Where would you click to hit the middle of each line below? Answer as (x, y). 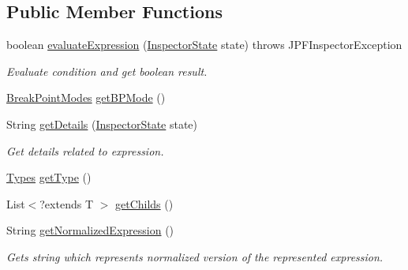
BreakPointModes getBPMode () (86, 97)
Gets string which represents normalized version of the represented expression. (195, 256)
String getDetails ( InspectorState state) (102, 124)
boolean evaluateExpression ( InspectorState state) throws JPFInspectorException (204, 45)
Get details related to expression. (85, 150)
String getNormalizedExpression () (90, 230)
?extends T (66, 203)
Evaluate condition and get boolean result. (107, 71)
